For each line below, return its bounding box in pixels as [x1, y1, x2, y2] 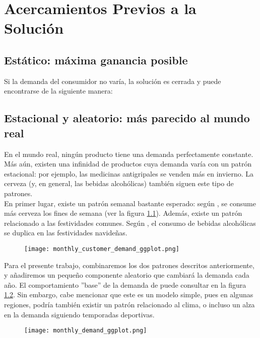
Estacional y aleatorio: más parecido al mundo [4, 110, 250, 126]
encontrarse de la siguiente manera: [4, 86, 113, 96]
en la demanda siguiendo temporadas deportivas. [4, 309, 155, 319]
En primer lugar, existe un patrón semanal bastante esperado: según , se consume [4, 198, 256, 208]
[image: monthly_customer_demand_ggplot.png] [24, 245, 179, 252]
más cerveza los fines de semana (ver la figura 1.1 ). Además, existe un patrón [4, 208, 242, 218]
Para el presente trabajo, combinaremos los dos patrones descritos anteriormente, [4, 260, 254, 270]
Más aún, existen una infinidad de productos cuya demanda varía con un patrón [4, 158, 252, 169]
